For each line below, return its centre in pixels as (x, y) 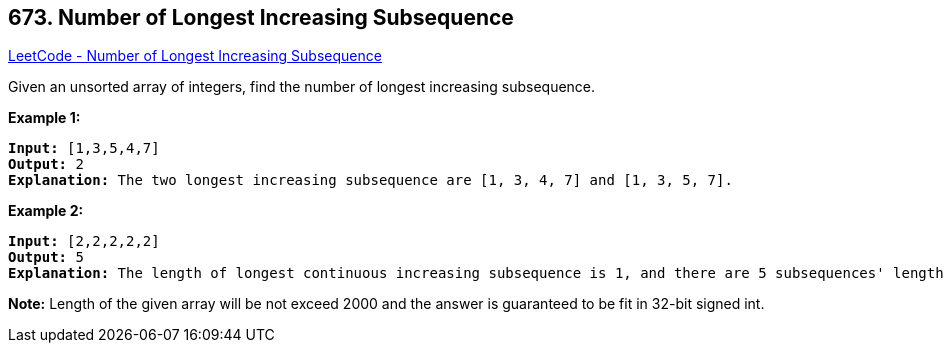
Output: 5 (46, 257)
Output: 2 (46, 164)
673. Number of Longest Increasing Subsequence (261, 17)
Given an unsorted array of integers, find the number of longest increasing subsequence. (302, 87)
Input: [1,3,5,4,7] (84, 148)
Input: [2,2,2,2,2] (84, 241)
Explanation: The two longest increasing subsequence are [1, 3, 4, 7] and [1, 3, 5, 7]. (370, 180)
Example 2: (46, 211)
